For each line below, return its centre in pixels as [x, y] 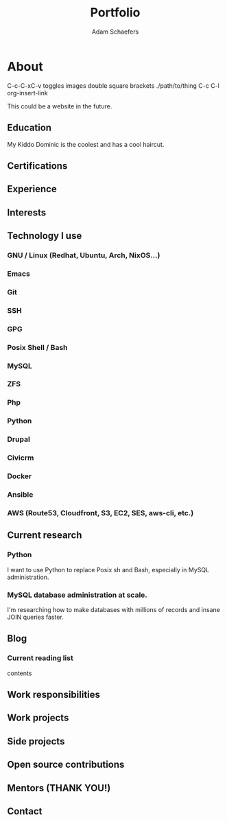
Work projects [38, 718]
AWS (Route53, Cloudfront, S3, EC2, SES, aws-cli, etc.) [100, 513]
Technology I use [45, 236]
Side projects [36, 741]
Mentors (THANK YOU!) [59, 788]
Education [29, 128]
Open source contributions [66, 765]
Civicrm [21, 458]
